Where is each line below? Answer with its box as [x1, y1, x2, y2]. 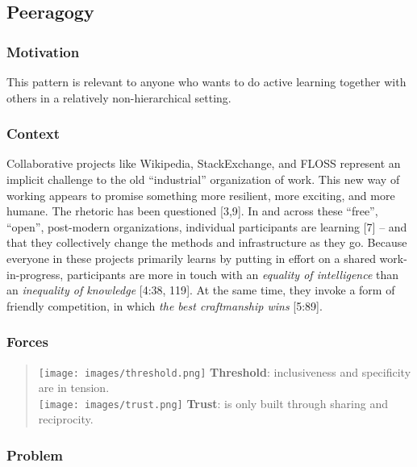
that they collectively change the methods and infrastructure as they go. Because [6, 234, 407, 251]
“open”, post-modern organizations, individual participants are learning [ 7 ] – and [6, 218, 407, 235]
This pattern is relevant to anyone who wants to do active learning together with [6, 73, 407, 90]
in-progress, [6, 265, 64, 282]
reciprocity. [38, 411, 94, 427]
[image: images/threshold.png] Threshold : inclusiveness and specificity [38, 363, 411, 380]
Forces [6, 331, 48, 352]
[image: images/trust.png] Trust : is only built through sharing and [38, 394, 388, 411]
